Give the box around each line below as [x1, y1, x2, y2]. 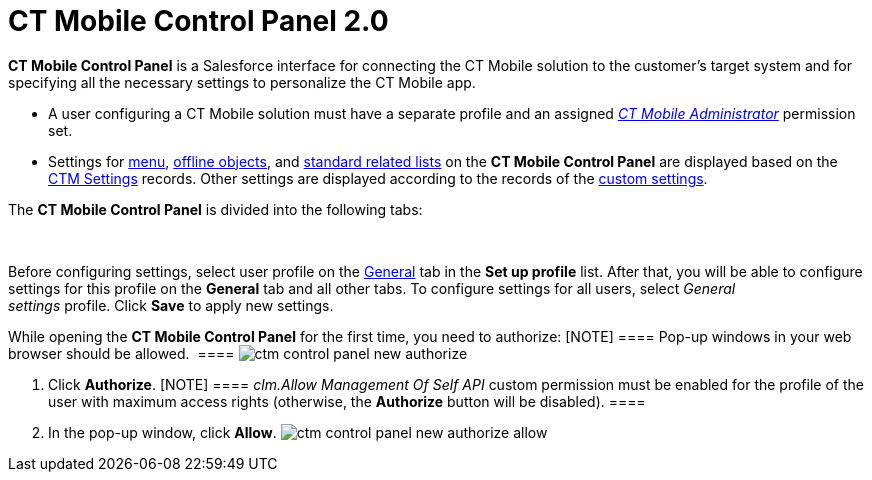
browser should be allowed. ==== [8, 344, 235, 362]
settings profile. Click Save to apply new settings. [8, 296, 334, 314]
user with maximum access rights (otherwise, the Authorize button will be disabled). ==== [48, 392, 646, 410]
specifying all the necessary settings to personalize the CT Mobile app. [8, 73, 476, 91]
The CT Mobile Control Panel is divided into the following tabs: [8, 200, 423, 218]
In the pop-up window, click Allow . [48, 423, 277, 441]
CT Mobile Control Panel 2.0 [8, 4, 389, 38]
